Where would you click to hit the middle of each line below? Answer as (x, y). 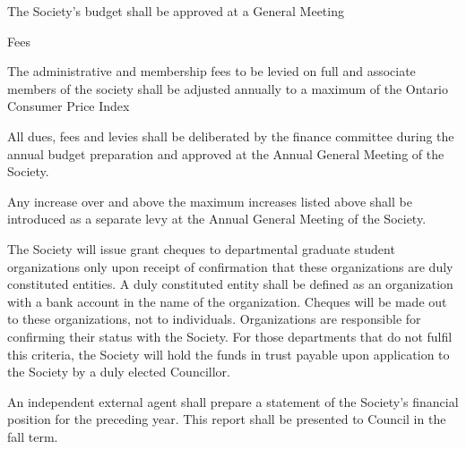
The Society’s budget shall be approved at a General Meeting (176, 11)
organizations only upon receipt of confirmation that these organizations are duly (230, 266)
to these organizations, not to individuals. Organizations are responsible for (214, 319)
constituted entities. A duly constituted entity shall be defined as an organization (230, 284)
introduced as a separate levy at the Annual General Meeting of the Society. (217, 219)
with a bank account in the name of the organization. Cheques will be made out (227, 301)
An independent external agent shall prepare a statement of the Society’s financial (233, 401)
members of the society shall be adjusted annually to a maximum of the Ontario (228, 88)
